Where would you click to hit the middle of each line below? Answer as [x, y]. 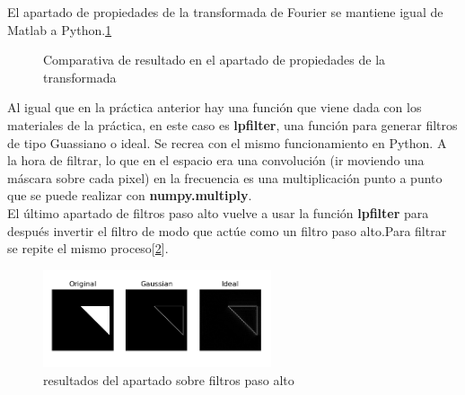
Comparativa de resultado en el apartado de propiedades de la [215, 60]
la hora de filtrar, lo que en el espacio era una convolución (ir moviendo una [216, 160]
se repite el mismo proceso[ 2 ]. [88, 248]
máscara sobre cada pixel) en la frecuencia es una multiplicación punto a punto [225, 177]
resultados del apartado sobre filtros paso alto [169, 379]
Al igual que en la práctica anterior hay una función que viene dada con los [215, 107]
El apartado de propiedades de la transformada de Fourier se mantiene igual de [225, 12]
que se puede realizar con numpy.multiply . [130, 195]
